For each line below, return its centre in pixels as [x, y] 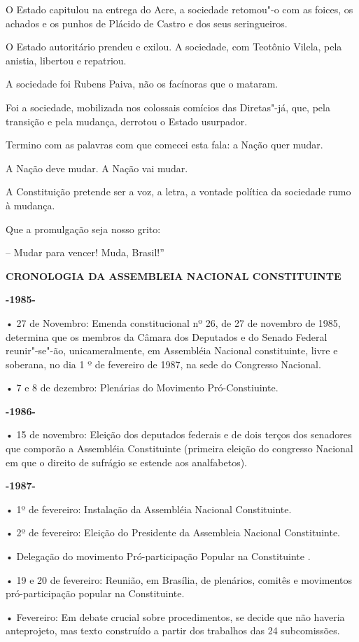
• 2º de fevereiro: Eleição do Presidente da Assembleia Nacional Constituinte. [173, 532]
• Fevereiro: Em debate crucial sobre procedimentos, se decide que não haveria [175, 616]
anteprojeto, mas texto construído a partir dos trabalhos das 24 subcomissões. [173, 630]
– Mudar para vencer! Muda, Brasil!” [85, 252]
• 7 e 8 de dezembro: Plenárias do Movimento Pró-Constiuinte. [142, 388]
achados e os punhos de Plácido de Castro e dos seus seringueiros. [147, 23]
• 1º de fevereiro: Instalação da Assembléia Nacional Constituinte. [149, 509]
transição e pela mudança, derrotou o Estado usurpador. [127, 121]
